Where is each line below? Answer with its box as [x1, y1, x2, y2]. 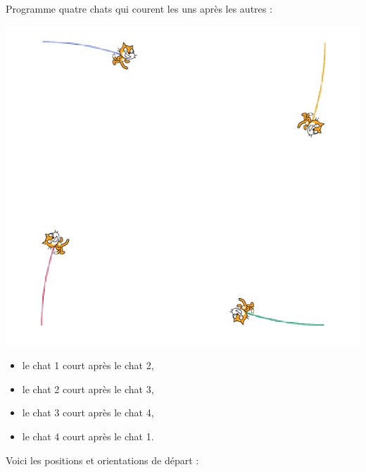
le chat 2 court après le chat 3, [22, 381, 154, 396]
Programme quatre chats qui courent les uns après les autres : [6, 1, 272, 15]
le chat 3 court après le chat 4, [22, 405, 154, 420]
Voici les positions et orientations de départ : [6, 452, 199, 467]
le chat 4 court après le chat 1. [22, 428, 154, 443]
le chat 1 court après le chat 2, [22, 358, 154, 373]
